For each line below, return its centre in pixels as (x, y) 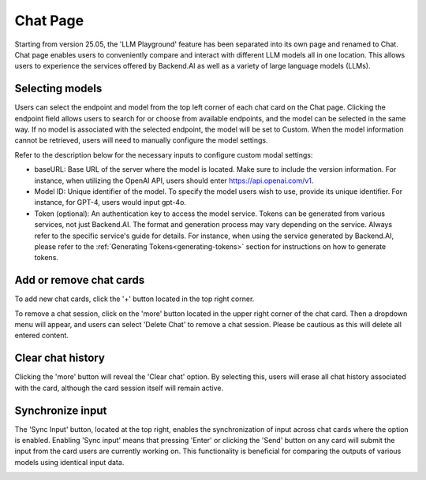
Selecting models (58, 89)
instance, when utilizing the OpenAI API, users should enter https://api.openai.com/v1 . (174, 180)
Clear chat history (60, 358)
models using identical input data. (69, 462)
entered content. (41, 336)
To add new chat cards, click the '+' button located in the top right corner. (135, 299)
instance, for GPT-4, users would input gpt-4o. (110, 203)
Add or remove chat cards (80, 280)
